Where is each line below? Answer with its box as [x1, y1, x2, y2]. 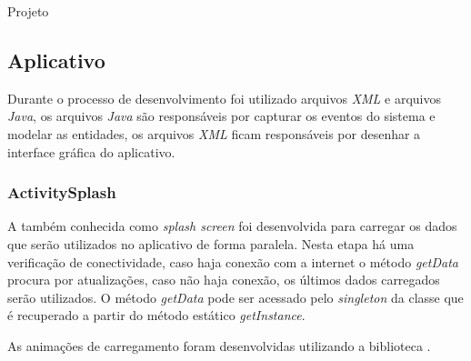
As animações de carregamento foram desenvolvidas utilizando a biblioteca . [7, 336, 431, 355]
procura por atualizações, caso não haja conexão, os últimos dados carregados [7, 270, 440, 289]
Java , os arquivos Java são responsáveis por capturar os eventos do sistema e [7, 106, 436, 125]
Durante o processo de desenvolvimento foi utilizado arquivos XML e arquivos [7, 88, 441, 107]
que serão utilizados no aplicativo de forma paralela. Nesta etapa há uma [7, 234, 415, 253]
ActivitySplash [7, 181, 116, 204]
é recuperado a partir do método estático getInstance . [7, 306, 306, 325]
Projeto [7, 2, 49, 20]
